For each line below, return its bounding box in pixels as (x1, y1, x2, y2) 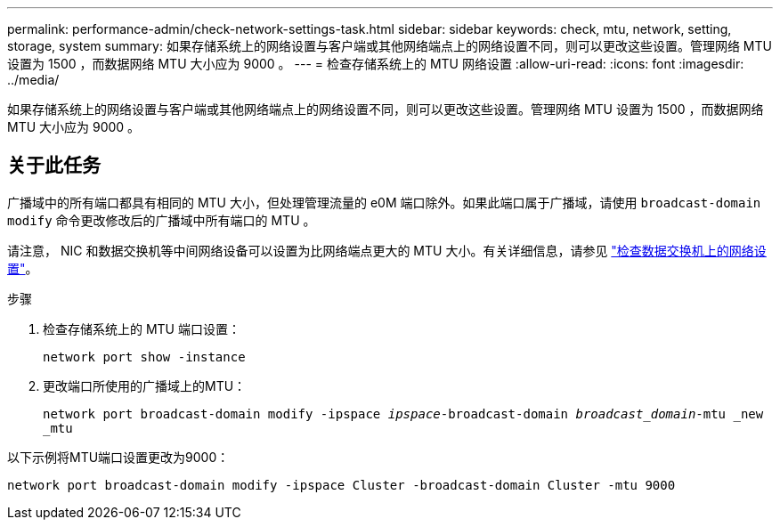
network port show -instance (43, 349, 246, 364)
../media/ (7, 72, 60, 87)
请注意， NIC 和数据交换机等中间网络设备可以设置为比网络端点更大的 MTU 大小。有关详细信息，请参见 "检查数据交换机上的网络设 (7, 242, 767, 258)
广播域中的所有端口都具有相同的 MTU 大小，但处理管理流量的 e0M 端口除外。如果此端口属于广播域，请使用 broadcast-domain (7, 194, 761, 210)
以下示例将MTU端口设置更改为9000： (7, 449, 230, 465)
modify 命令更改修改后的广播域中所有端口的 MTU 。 (7, 212, 316, 228)
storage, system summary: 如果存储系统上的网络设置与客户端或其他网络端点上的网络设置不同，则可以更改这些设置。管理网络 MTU (7, 38, 772, 53)
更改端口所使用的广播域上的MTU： (43, 377, 247, 393)
